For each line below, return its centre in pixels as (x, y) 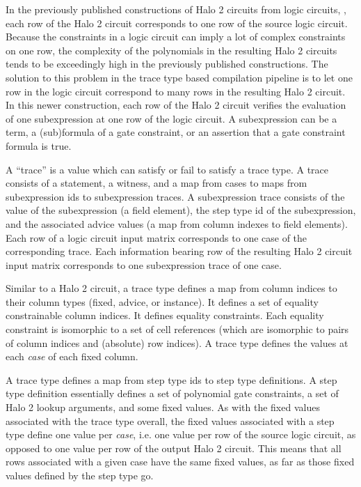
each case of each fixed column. (72, 356)
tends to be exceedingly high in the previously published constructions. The (167, 64)
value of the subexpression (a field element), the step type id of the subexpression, (181, 210)
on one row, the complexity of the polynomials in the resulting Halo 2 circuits (171, 50)
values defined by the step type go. (80, 475)
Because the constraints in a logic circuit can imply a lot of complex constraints (176, 37)
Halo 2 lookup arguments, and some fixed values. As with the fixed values (163, 407)
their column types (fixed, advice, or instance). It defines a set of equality (162, 301)
